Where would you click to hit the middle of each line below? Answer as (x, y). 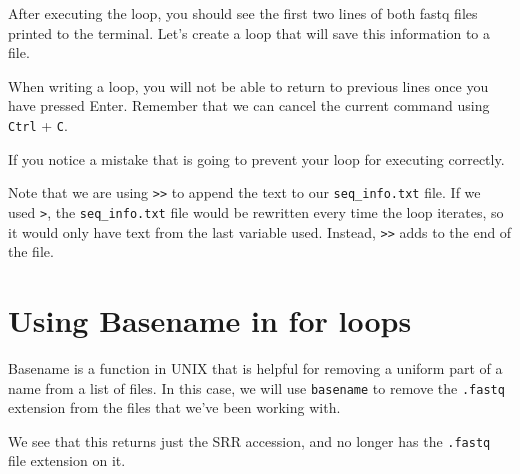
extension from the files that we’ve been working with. (174, 407)
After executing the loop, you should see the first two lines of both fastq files (243, 13)
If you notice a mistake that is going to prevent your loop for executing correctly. (256, 158)
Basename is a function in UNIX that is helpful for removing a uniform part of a (255, 367)
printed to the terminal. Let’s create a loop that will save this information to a (249, 32)
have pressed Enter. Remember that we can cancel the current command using (249, 105)
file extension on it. (67, 460)
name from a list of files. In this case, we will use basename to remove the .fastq (256, 387)
